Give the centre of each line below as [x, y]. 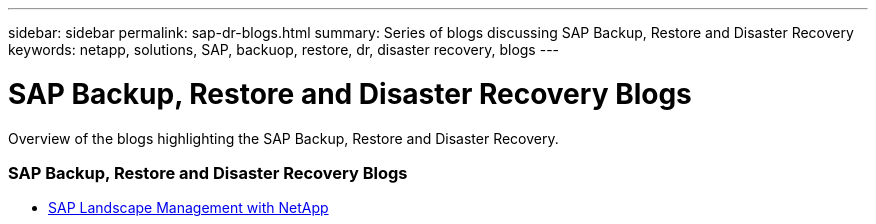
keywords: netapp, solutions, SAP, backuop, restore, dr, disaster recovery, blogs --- [284, 49]
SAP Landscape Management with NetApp [188, 208]
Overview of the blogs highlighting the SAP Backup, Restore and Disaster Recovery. [283, 138]
